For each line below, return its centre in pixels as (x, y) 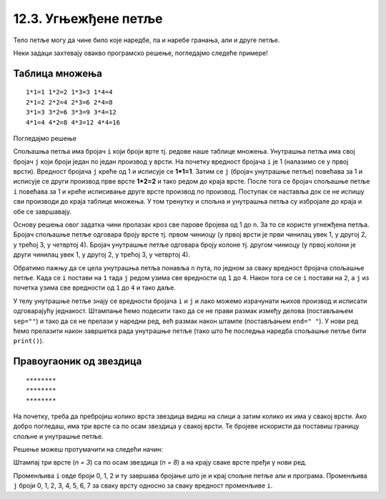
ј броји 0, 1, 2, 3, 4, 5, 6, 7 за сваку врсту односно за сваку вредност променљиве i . (143, 485)
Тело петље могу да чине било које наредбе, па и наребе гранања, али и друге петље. (147, 40)
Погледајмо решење (45, 138)
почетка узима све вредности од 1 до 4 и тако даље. (95, 288)
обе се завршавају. (42, 212)
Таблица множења (58, 73)
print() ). (29, 341)
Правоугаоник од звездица (78, 361)
